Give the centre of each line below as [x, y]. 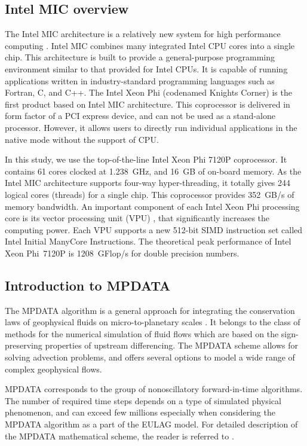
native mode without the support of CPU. [82, 139]
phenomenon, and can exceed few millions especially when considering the [140, 412]
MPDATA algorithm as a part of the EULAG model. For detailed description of [151, 424]
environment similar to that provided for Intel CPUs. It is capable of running [146, 68]
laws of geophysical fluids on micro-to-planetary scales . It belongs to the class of [153, 322]
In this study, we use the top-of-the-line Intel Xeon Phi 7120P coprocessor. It [146, 159]
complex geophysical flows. [53, 369]
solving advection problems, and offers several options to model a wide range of [150, 357]
